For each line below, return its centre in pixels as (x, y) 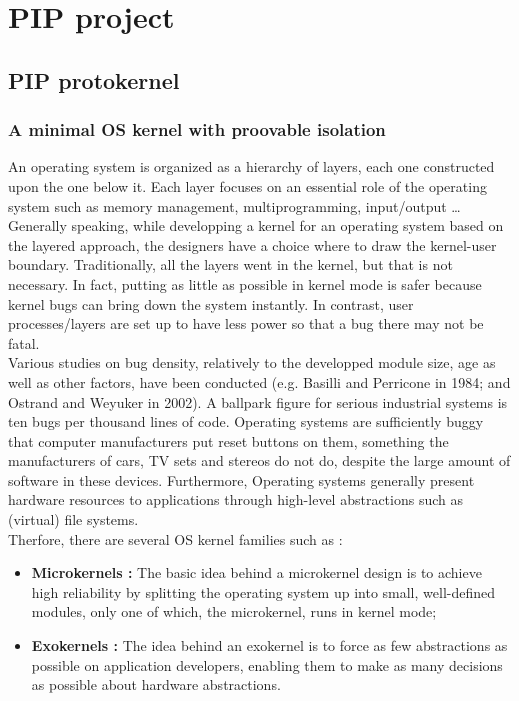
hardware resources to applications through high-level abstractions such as (235, 499)
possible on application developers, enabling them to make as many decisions (267, 664)
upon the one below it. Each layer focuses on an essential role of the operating (247, 185)
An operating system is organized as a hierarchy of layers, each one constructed (251, 166)
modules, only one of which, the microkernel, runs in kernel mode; (234, 611)
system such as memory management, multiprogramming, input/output (227, 205)
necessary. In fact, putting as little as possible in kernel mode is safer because (245, 283)
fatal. (24, 342)
